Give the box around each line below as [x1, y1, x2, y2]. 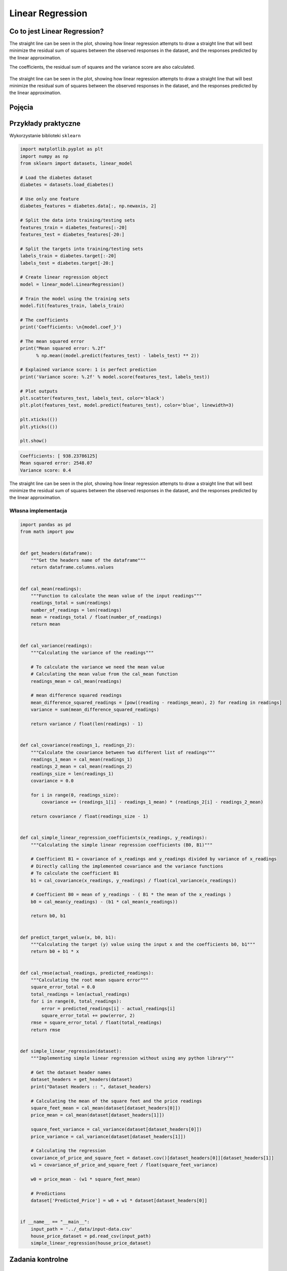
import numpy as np [20, 153, 68, 159]
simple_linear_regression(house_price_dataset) [30, 1240, 152, 1246]
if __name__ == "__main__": [20, 1219, 90, 1225]
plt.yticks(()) [20, 423, 58, 430]
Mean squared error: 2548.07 [20, 460, 93, 466]
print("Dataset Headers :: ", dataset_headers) [30, 1083, 152, 1090]
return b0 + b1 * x [30, 949, 80, 954]
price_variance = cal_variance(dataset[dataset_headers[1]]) [30, 1134, 186, 1139]
